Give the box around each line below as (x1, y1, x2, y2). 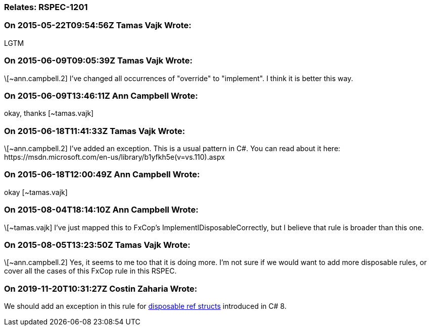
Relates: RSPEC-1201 (4, 2, 88, 12)
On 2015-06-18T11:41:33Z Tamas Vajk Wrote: (4, 125, 185, 136)
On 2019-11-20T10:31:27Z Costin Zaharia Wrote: (4, 283, 198, 294)
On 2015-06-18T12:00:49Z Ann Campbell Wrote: (4, 169, 200, 180)
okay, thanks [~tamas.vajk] (4, 109, 94, 118)
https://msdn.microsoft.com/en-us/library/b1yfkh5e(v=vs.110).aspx (4, 153, 225, 161)
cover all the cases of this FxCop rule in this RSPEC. (4, 267, 177, 276)
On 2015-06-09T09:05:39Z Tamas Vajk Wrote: (4, 55, 193, 66)
